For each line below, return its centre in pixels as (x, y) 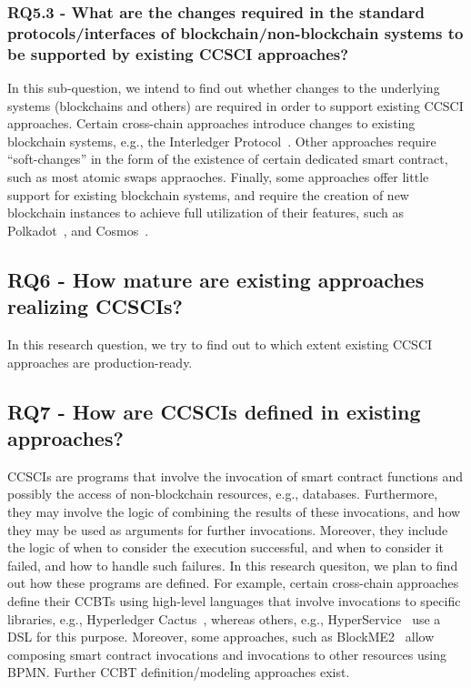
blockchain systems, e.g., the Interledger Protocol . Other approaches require (222, 141)
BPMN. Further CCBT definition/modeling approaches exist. (179, 672)
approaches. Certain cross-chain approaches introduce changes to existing (211, 123)
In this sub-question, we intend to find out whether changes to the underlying (224, 88)
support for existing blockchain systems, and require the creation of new (208, 194)
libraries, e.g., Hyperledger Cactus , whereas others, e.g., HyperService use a (224, 618)
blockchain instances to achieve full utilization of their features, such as (206, 212)
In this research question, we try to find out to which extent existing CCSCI (220, 344)
